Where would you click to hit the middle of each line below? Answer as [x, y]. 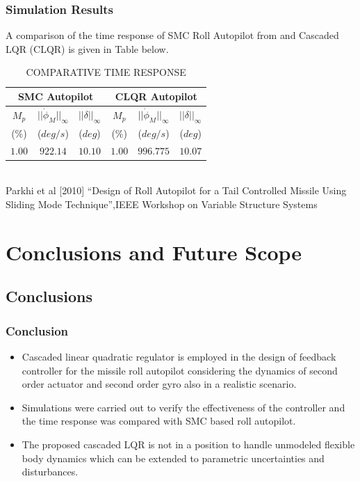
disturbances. [50, 472]
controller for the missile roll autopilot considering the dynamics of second [180, 370]
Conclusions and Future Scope [154, 252]
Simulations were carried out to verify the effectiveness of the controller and [183, 407]
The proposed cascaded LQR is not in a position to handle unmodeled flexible [188, 444]
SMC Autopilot [56, 96]
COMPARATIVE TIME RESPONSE [106, 72]
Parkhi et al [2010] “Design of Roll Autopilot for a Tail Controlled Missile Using [176, 190]
